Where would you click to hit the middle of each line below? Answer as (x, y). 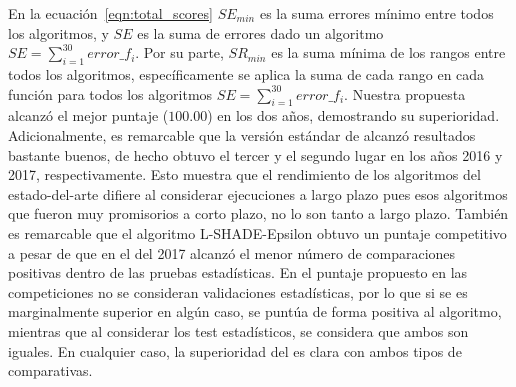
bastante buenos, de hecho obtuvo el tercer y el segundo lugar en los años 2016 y (255, 154)
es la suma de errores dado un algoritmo (260, 32)
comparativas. (50, 370)
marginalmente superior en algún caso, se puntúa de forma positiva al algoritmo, (255, 311)
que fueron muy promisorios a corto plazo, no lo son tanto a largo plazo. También (258, 213)
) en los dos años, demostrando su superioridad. (353, 115)
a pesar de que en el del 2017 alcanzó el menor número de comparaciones (232, 252)
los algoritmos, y (58, 32)
